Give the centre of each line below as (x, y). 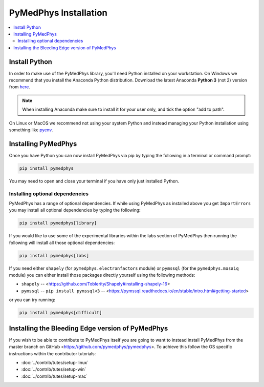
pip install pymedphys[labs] (54, 255)
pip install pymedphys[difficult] (61, 313)
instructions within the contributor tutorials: (53, 353)
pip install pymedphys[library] (58, 223)
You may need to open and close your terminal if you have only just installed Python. (94, 181)
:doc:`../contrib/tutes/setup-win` (54, 369)
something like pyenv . (31, 130)
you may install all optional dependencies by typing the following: (75, 210)
